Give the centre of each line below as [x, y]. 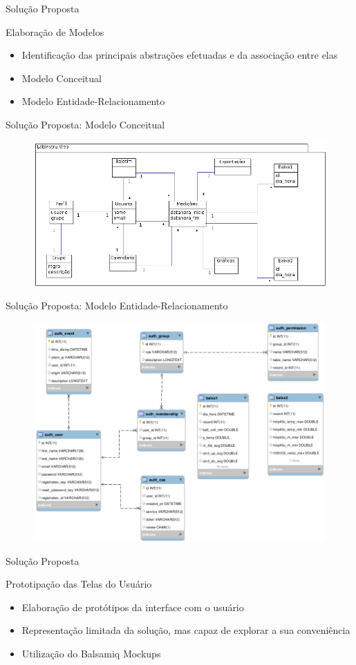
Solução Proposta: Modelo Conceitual [85, 124]
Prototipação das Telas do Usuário [79, 584]
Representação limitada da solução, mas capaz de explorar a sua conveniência [186, 630]
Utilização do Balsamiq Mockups [91, 653]
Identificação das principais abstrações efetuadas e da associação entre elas [180, 55]
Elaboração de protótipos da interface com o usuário [133, 607]
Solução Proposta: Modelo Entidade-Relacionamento [117, 306]
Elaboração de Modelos [55, 31]
